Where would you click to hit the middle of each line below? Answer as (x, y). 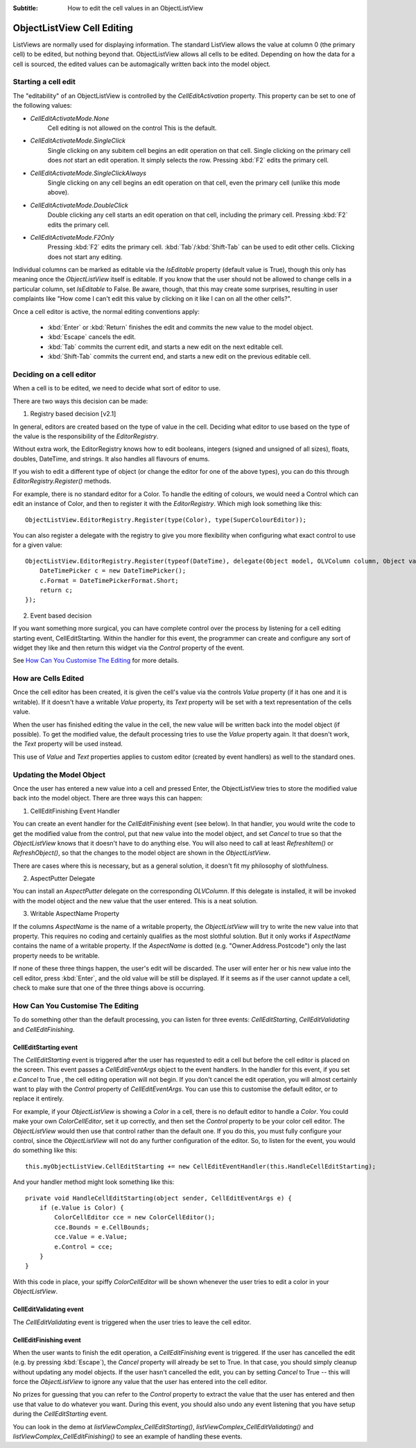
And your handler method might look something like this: (94, 1182)
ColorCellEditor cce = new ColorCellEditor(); (135, 1217)
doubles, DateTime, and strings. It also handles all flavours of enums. (111, 459)
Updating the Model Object (59, 775)
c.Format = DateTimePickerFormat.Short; (109, 581)
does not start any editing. (85, 256)
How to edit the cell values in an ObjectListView (136, 8)
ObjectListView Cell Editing (73, 28)
